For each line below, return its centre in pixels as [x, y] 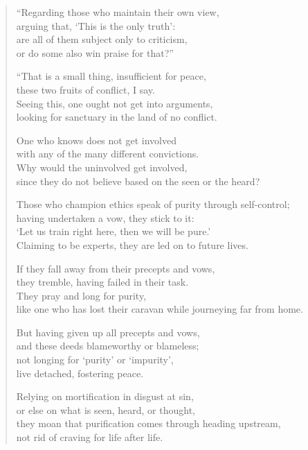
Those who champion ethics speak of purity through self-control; [153, 204]
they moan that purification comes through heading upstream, [148, 423]
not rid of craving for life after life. [90, 437]
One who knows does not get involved [96, 140]
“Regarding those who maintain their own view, [118, 12]
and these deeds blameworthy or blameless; [108, 346]
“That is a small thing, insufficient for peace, [111, 76]
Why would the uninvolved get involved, [102, 167]
